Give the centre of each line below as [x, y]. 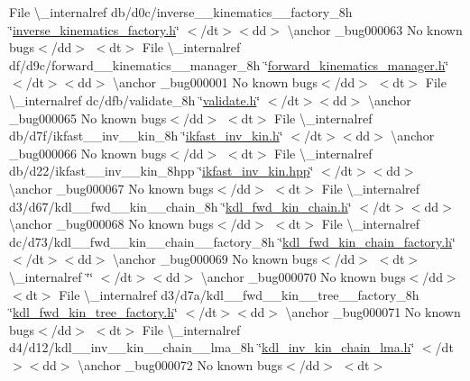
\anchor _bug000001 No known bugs [215, 82]
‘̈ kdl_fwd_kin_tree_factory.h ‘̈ [93, 312]
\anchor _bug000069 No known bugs [215, 259]
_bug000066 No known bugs [88, 153]
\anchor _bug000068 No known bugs [111, 224]
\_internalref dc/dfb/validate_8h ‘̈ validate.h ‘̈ [135, 100]
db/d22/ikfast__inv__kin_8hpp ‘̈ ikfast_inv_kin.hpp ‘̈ [161, 171]
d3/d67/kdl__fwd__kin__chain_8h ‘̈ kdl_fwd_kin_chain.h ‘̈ [180, 206]
